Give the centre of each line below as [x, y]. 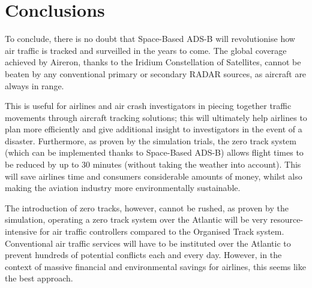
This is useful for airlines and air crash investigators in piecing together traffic [148, 106]
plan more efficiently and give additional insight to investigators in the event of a [154, 129]
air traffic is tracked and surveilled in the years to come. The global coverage [146, 50]
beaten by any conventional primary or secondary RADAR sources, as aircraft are [156, 73]
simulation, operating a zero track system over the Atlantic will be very [136, 219]
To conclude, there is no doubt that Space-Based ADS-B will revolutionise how [150, 39]
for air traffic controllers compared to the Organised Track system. [162, 231]
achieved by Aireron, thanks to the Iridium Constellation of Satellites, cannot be [153, 62]
